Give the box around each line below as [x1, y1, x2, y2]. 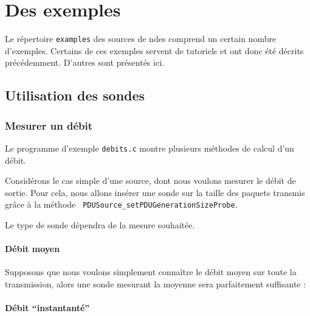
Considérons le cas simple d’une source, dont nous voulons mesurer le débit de [5, 174, 296, 187]
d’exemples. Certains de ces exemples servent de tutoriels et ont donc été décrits [5, 44, 304, 57]
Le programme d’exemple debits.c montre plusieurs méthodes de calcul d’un [5, 141, 294, 154]
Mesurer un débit [5, 118, 92, 133]
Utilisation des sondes [5, 86, 145, 105]
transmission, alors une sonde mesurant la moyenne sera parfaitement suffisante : [5, 278, 306, 290]
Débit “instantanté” [5, 301, 90, 314]
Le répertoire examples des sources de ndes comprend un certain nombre [5, 32, 277, 45]
